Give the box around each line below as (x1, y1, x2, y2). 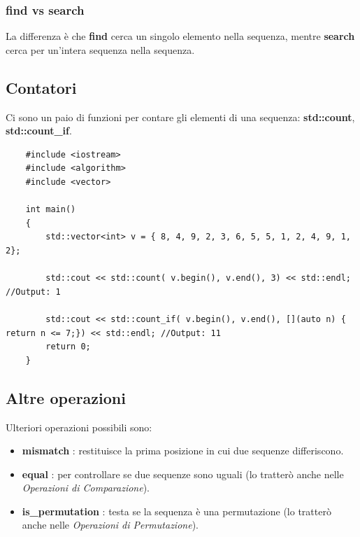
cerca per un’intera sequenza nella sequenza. (6, 42, 195, 57)
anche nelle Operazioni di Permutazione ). (22, 517, 199, 532)
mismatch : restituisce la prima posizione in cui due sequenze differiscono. (22, 443, 344, 458)
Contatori (6, 76, 77, 98)
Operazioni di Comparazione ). (22, 480, 150, 495)
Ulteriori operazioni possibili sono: (6, 419, 152, 434)
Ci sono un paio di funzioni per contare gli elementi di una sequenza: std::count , (6, 109, 355, 124)
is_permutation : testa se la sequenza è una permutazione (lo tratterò (22, 503, 331, 518)
